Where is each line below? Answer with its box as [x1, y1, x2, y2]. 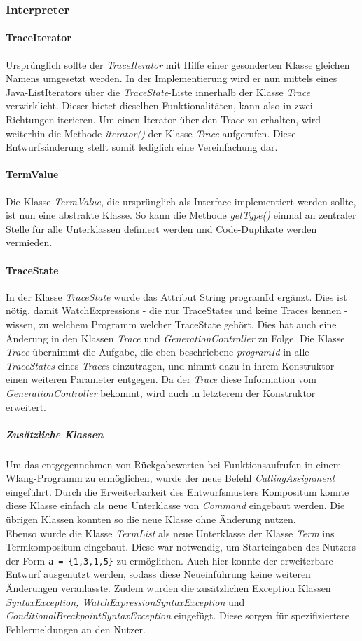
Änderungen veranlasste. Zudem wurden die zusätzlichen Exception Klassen [6, 581, 331, 595]
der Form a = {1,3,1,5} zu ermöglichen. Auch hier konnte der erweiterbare [6, 553, 333, 567]
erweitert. [6, 399, 47, 414]
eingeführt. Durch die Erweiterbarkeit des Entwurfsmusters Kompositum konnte [6, 484, 349, 499]
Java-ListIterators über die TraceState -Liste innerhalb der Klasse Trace [6, 84, 310, 99]
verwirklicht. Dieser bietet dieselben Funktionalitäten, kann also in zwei [6, 98, 313, 113]
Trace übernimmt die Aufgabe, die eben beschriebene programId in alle [6, 344, 309, 359]
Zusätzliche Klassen [6, 426, 104, 441]
